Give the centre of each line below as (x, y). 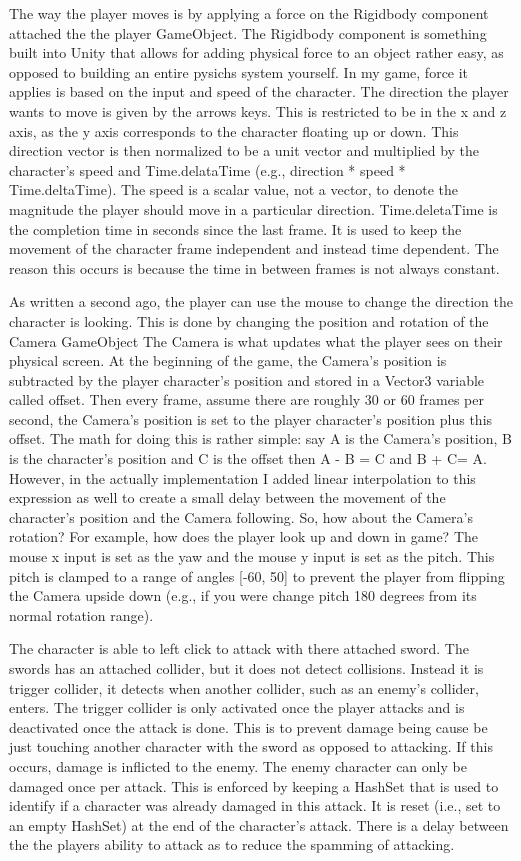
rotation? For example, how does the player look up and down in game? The (243, 536)
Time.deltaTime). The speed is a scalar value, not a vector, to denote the (234, 189)
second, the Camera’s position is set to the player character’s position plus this (251, 418)
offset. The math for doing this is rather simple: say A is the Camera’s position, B (260, 438)
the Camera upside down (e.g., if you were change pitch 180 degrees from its (243, 595)
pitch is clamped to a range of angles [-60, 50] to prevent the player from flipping (257, 575)
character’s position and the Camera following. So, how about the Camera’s (241, 516)
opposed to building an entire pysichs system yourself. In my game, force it (239, 71)
